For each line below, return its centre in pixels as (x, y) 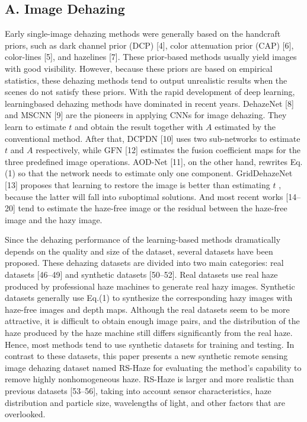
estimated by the (245, 126)
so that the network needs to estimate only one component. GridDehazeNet (155, 173)
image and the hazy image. (54, 219)
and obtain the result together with (139, 126)
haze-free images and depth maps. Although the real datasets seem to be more (147, 309)
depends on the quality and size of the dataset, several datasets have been (139, 251)
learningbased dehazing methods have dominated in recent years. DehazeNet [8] (149, 103)
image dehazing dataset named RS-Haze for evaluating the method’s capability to (153, 367)
